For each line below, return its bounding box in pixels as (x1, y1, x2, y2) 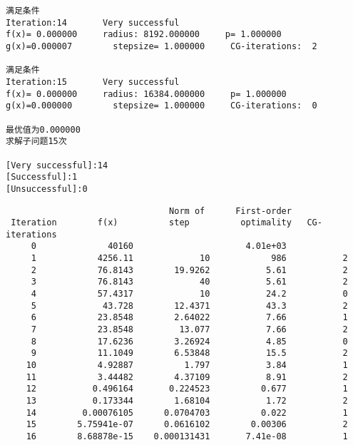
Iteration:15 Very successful (6, 76, 180, 87)
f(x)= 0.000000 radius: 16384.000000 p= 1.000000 (6, 88, 287, 99)
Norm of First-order (169, 205, 292, 216)
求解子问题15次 (6, 136, 67, 147)
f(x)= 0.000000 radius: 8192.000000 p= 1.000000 (6, 29, 282, 40)
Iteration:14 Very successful (6, 17, 180, 28)
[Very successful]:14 (6, 160, 108, 170)
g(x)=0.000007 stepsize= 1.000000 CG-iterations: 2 (6, 41, 317, 51)
